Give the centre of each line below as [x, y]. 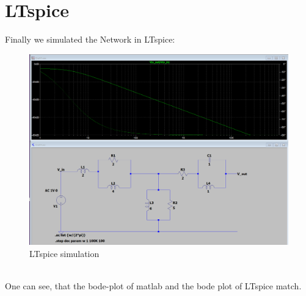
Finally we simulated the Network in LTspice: [90, 39]
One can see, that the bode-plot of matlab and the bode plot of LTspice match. [153, 285]
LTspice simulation [64, 253]
